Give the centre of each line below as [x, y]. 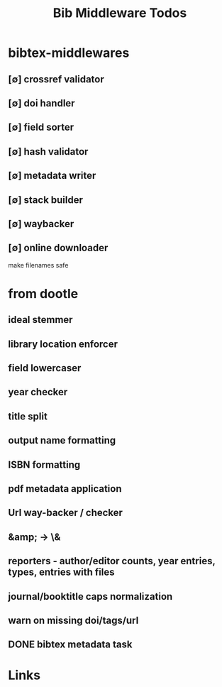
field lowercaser [45, 368]
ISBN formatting [44, 465]
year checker [38, 392]
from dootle [43, 293]
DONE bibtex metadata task [70, 645]
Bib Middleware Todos [120, 13]
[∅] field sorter [41, 127]
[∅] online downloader [58, 248]
